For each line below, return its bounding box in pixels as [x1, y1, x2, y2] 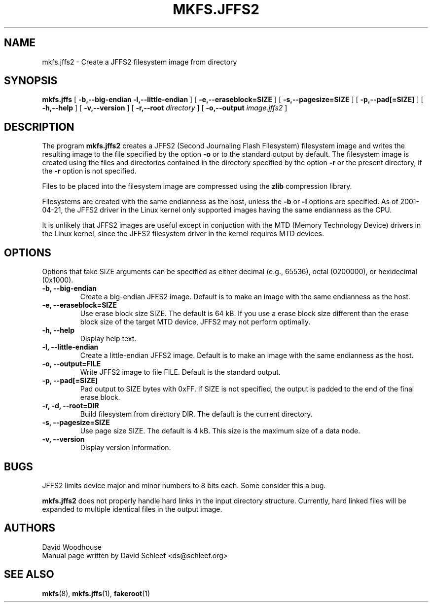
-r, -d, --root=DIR [42, 401, 99, 410]
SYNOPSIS [4, 74, 58, 87]
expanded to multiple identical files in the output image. [42, 504, 222, 513]
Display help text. [80, 334, 137, 343]
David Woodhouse [42, 542, 102, 551]
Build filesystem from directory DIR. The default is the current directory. [80, 410, 313, 419]
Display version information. [80, 443, 171, 452]
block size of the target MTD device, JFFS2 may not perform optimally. [80, 318, 311, 326]
